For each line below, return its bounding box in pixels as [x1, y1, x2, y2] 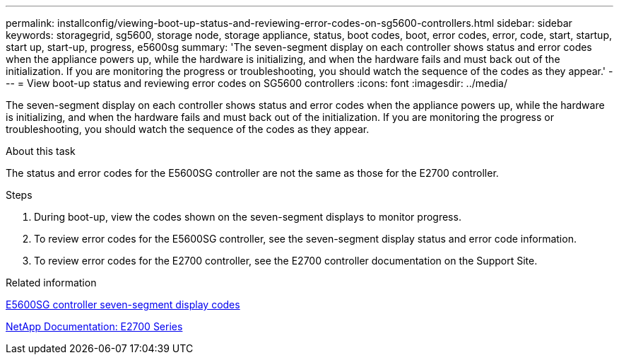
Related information [6, 277, 97, 289]
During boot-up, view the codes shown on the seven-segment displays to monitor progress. [34, 211, 461, 223]
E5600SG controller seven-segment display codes [6, 298, 240, 310]
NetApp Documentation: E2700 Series [6, 320, 183, 332]
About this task [6, 145, 76, 157]
